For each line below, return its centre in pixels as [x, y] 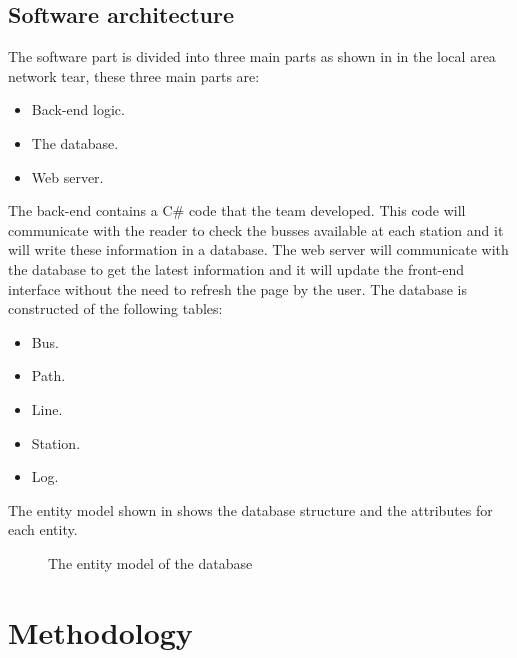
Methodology [100, 631]
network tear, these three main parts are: [134, 75]
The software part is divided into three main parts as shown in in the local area [252, 56]
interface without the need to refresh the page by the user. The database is [237, 288]
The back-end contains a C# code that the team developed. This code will [237, 210]
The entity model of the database [150, 562]
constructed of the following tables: [115, 308]
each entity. [43, 529]
